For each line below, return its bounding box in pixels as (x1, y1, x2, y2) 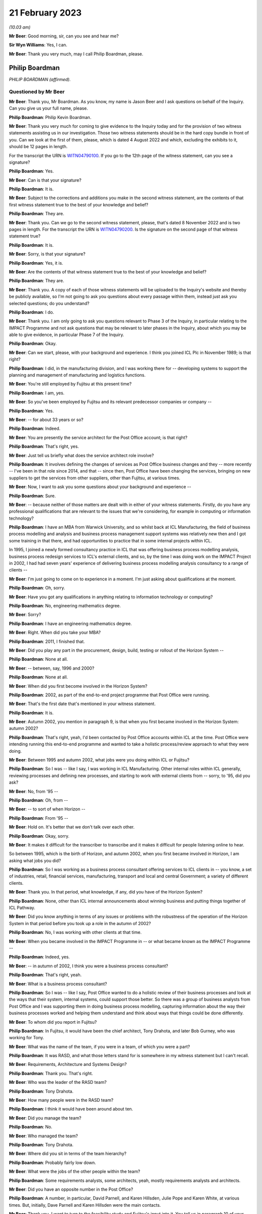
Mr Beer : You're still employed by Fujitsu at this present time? (9, 381, 132, 387)
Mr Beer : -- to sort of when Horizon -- (9, 806, 86, 812)
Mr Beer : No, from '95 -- (9, 788, 58, 794)
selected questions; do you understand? (9, 300, 90, 306)
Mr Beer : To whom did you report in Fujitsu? (9, 1019, 97, 1025)
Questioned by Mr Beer (9, 88, 65, 95)
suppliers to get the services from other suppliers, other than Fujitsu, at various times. (9, 475, 180, 481)
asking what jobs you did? (9, 858, 61, 863)
